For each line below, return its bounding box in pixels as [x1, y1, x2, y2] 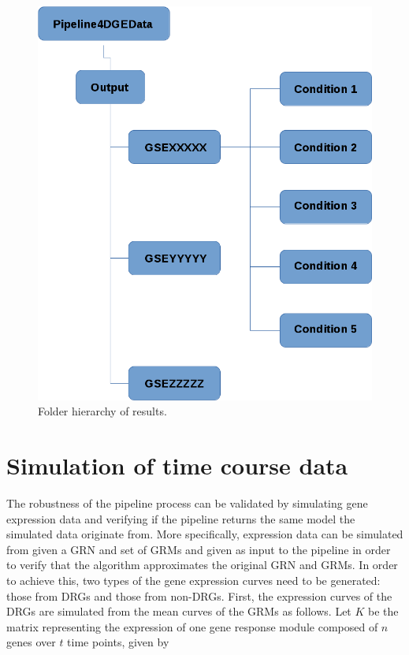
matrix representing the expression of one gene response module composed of [6, 618, 378, 635]
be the [368, 603, 399, 620]
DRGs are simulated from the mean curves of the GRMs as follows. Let [6, 603, 351, 620]
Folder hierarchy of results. [38, 403, 167, 419]
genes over [6, 634, 56, 650]
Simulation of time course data [6, 449, 348, 482]
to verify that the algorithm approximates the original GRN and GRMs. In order [6, 556, 398, 573]
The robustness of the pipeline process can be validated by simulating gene [6, 495, 368, 512]
